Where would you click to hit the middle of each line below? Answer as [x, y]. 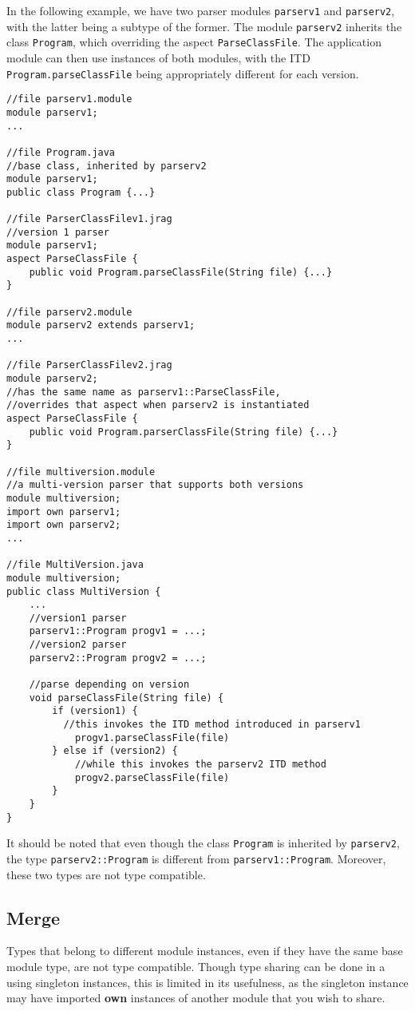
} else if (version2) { [115, 751]
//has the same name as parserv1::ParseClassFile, [144, 392]
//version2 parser [78, 645]
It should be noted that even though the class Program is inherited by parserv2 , [203, 843]
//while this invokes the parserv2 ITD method [200, 765]
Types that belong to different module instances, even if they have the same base [205, 951]
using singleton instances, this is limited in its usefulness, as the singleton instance [207, 982]
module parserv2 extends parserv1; [101, 325]
